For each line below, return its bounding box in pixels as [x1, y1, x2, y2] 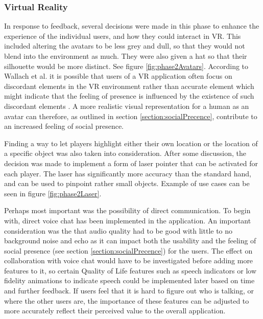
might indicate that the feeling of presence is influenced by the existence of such [4, 90, 254, 101]
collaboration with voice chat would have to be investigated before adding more [4, 255, 253, 266]
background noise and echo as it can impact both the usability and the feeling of [4, 235, 256, 246]
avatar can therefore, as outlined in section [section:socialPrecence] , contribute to [4, 110, 257, 121]
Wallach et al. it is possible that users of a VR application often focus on [4, 71, 232, 81]
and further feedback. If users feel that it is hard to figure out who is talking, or [4, 285, 254, 296]
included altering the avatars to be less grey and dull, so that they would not [4, 40, 245, 51]
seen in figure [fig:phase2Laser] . [4, 188, 102, 198]
